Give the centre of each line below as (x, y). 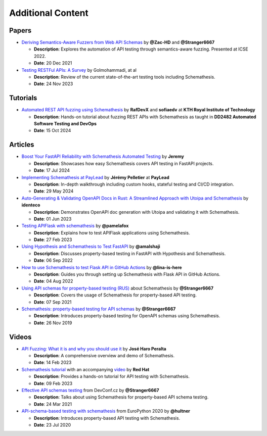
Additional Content (49, 13)
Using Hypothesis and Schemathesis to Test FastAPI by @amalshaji (91, 246)
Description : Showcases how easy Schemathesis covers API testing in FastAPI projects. (124, 163)
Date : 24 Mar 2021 (53, 404)
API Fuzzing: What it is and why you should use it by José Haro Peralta (94, 348)
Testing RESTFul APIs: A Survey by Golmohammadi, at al (79, 70)
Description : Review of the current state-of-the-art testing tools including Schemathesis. (125, 77)
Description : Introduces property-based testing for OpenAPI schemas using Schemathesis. (127, 316)
